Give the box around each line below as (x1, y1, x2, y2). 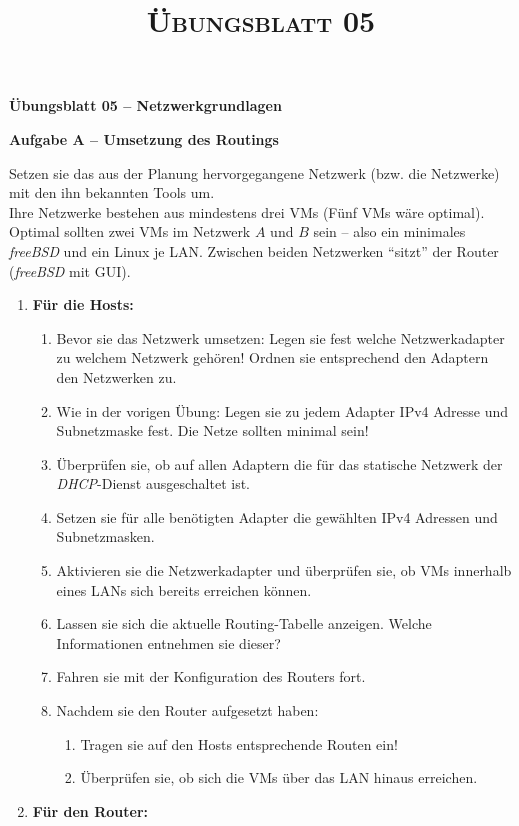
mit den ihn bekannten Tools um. (9, 182, 215, 203)
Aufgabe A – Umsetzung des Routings (9, 128, 279, 149)
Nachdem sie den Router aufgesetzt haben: (56, 700, 319, 721)
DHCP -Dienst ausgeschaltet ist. (56, 473, 251, 494)
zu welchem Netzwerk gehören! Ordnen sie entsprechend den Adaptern (56, 347, 489, 368)
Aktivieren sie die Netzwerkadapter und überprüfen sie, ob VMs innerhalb (56, 560, 512, 581)
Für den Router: (32, 800, 148, 821)
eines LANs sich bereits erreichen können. (56, 579, 312, 600)
